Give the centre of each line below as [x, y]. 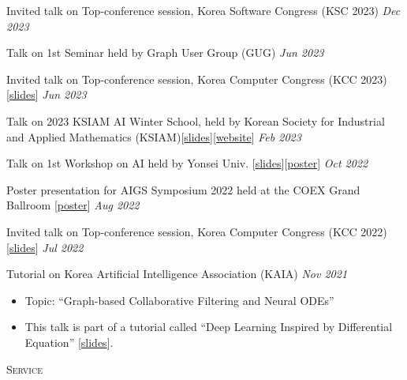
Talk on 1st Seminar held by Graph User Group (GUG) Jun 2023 [165, 53]
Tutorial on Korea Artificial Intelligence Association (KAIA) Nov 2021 [177, 274]
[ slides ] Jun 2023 [47, 94]
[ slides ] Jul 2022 [45, 247]
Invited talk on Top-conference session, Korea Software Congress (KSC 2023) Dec [203, 10]
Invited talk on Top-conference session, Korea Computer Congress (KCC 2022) [197, 231]
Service [24, 369]
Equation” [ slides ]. [69, 342]
